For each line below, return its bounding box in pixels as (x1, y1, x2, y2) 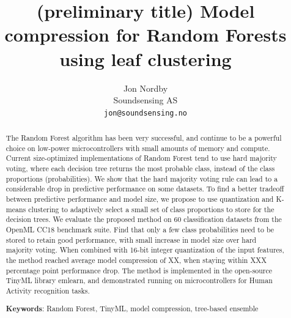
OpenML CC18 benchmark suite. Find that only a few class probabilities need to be (6, 224, 274, 235)
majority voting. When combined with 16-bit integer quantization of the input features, (6, 245, 284, 255)
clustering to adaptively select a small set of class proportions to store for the (28, 204, 274, 214)
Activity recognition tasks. (6, 285, 90, 295)
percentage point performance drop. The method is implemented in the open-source (6, 265, 273, 275)
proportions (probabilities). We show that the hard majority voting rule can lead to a (6, 173, 278, 183)
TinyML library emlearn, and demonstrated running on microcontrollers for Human (6, 275, 273, 286)
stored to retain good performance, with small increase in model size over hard (6, 234, 257, 245)
